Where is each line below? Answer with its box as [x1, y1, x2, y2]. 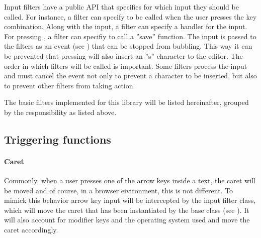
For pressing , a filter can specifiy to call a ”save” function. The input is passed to [4, 31, 256, 41]
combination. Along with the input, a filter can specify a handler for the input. [4, 21, 247, 32]
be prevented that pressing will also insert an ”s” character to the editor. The [4, 50, 243, 61]
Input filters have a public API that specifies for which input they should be [4, 2, 239, 12]
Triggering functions [4, 131, 111, 147]
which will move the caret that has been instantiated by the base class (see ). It [4, 204, 249, 215]
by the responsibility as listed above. [4, 106, 117, 117]
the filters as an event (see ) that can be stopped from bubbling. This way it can [4, 41, 252, 51]
